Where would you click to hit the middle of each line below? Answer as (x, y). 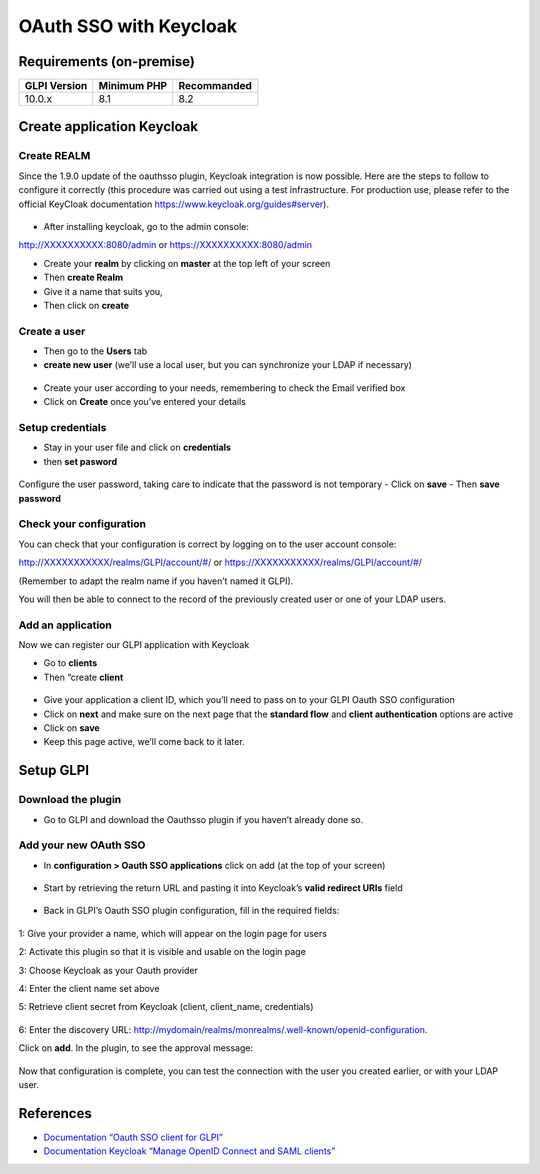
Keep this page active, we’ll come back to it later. (144, 742)
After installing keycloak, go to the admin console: (146, 226)
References (55, 1113)
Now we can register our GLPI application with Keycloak (134, 645)
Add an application (65, 625)
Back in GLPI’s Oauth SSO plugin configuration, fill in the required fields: (191, 911)
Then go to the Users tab (95, 351)
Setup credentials (62, 428)
